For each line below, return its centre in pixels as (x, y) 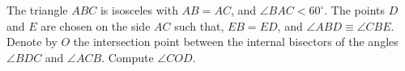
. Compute (128, 57)
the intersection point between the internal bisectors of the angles (236, 42)
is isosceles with (139, 10)
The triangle (37, 10)
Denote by (32, 42)
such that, (199, 25)
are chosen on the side (96, 25)
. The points (354, 10)
